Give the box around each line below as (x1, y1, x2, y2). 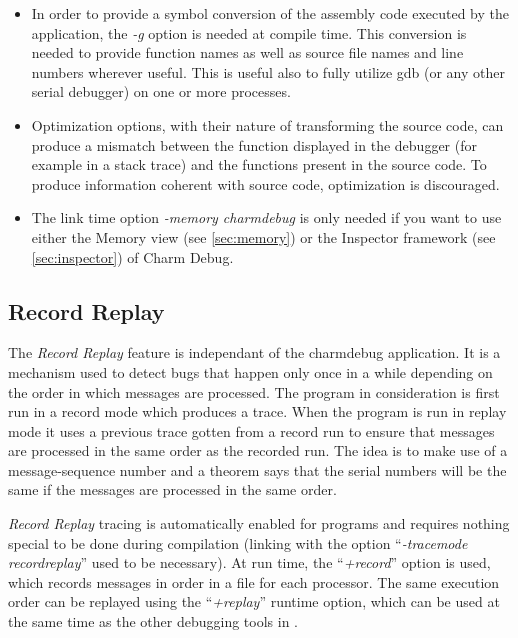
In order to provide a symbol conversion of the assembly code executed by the (31, 3, 509, 23)
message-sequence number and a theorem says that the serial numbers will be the (8, 459, 507, 480)
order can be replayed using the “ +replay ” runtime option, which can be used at (8, 591, 500, 612)
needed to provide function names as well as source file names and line (31, 42, 464, 63)
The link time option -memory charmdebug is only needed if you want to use (31, 207, 502, 228)
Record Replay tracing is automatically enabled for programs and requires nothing (8, 513, 510, 534)
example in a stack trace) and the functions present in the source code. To (31, 154, 487, 175)
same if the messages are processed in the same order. (8, 479, 337, 500)
